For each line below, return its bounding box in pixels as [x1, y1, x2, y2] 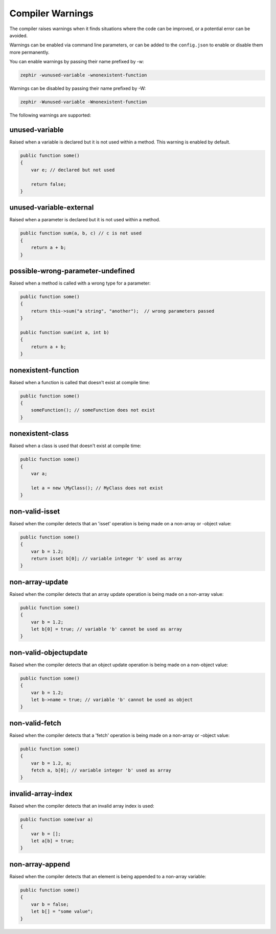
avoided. [9, 32, 28, 38]
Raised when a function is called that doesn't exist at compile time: [9, 379, 150, 385]
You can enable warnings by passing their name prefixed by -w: [9, 59, 144, 65]
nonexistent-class [9, 429, 69, 438]
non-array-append [9, 860, 70, 869]
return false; [31, 181, 66, 187]
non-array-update [9, 577, 68, 586]
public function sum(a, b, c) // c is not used [20, 230, 142, 236]
